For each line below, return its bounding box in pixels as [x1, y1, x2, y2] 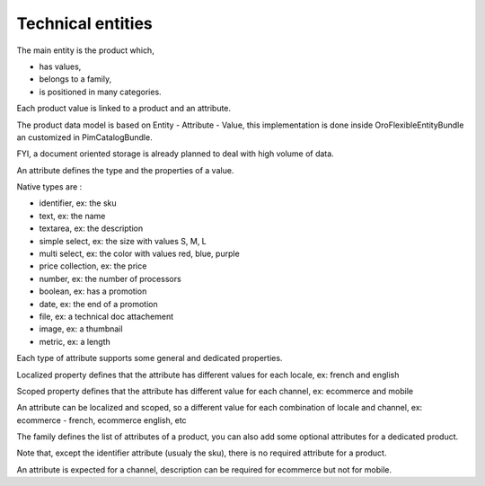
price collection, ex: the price [39, 261, 147, 271]
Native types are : [16, 181, 83, 192]
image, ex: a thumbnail [39, 323, 123, 334]
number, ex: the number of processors [39, 273, 181, 284]
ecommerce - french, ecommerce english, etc [16, 414, 188, 426]
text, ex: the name [39, 210, 106, 221]
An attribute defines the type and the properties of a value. [16, 164, 234, 175]
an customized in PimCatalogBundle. [16, 131, 153, 143]
